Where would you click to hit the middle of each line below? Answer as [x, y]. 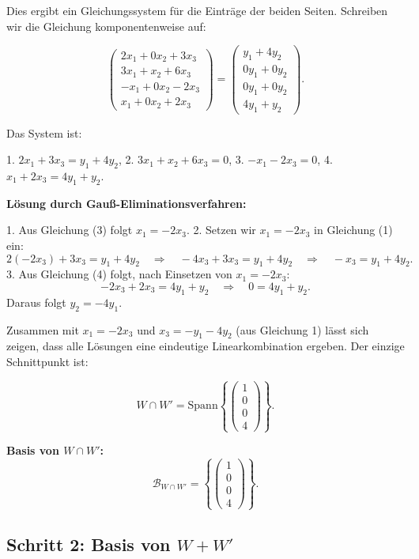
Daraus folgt [36, 302]
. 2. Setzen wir [221, 230]
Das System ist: [44, 132]
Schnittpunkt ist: [47, 361]
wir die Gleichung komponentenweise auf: [106, 26]
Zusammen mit [43, 329]
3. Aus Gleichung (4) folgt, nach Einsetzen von [119, 274]
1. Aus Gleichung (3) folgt [70, 230]
